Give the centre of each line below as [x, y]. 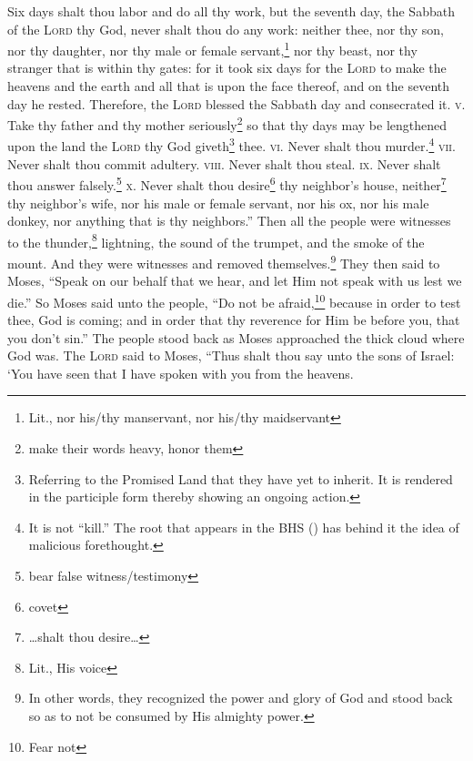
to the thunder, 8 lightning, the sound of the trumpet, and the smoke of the [216, 240]
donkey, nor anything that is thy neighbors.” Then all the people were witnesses [229, 221]
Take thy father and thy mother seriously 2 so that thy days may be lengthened [227, 123]
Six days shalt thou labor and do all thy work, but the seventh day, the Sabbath [231, 11]
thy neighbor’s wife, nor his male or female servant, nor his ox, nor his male [218, 203]
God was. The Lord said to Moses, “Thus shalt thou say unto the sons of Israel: [231, 355]
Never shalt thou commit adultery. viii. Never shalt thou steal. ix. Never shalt [224, 163]
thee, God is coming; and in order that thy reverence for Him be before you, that [234, 320]
